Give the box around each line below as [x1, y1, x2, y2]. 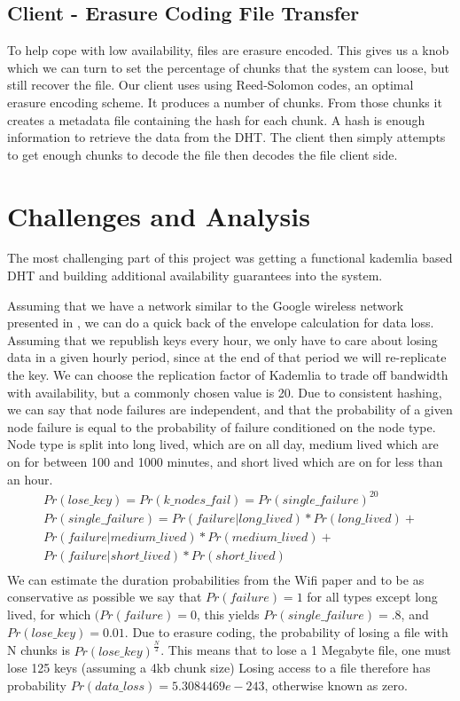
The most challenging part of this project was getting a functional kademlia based [7, 248, 453, 267]
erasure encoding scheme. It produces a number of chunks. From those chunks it [7, 92, 442, 111]
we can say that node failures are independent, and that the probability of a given [7, 400, 453, 419]
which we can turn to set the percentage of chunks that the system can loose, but [7, 58, 449, 76]
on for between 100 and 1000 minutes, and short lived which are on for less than [7, 453, 443, 471]
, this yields [196, 605, 260, 624]
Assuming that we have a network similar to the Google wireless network [7, 295, 404, 314]
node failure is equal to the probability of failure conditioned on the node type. [7, 417, 436, 436]
